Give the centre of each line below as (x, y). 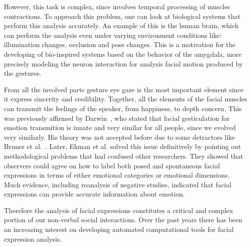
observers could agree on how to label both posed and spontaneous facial (112, 165)
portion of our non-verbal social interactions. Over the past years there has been (123, 220)
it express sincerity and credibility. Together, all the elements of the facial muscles (125, 99)
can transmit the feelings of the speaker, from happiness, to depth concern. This (123, 108)
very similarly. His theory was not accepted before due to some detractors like (119, 137)
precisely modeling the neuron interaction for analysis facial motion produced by (124, 63)
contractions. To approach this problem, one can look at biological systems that (122, 16)
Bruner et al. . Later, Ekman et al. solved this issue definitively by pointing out (123, 146)
